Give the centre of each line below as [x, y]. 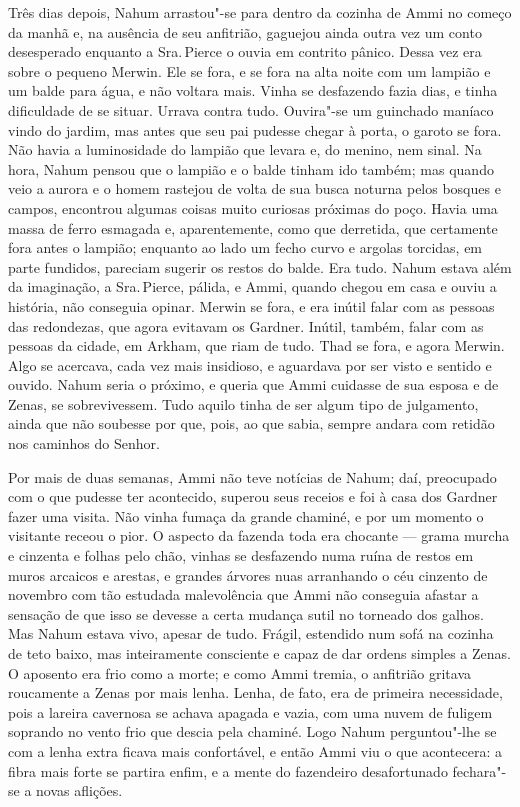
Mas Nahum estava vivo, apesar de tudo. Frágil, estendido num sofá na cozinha [251, 633]
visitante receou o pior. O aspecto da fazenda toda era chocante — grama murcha [259, 535]
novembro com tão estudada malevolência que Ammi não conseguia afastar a [243, 594]
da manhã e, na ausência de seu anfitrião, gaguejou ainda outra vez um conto [245, 31]
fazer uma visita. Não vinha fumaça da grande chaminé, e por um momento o [246, 515]
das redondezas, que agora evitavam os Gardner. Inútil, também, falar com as [246, 325]
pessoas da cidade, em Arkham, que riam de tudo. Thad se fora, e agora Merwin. [256, 345]
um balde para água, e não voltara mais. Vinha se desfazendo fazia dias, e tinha [253, 90]
